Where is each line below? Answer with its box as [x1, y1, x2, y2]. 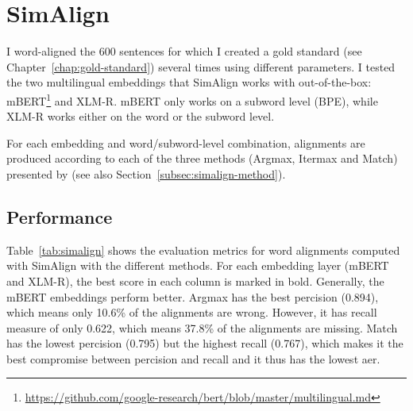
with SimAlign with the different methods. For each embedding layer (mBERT [6, 257, 389, 274]
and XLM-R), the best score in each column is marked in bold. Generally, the [6, 272, 384, 289]
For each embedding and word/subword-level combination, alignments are [6, 134, 365, 151]
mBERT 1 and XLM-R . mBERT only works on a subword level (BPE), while [6, 90, 378, 109]
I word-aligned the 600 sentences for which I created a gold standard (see [6, 43, 362, 60]
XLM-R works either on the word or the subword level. [6, 108, 275, 125]
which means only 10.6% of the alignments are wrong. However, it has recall [6, 304, 377, 321]
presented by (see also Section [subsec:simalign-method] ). [6, 165, 286, 182]
